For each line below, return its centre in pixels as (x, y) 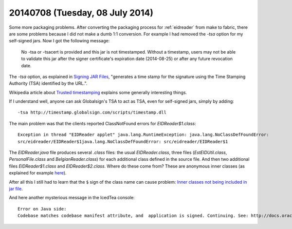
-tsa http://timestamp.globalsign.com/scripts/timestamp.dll (92, 113)
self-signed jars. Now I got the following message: (59, 41)
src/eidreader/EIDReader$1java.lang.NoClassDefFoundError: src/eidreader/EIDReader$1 (123, 142)
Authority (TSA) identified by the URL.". (48, 83)
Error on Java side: (42, 209)
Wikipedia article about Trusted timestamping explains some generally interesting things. (98, 92)
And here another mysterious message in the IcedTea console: (72, 198)
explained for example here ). (38, 173)
